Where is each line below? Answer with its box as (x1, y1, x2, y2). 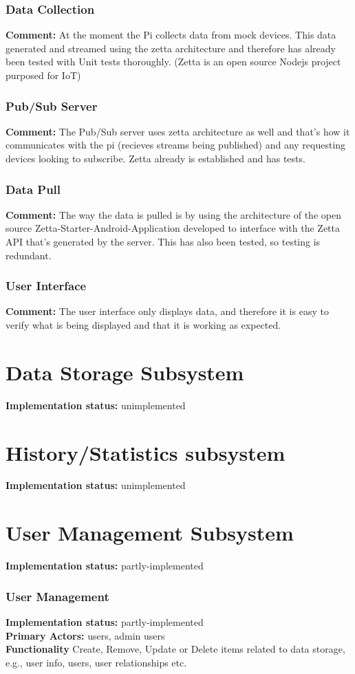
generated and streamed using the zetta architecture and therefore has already (6, 41, 336, 55)
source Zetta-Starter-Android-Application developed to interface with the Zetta (6, 221, 341, 235)
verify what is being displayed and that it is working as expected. (6, 318, 281, 331)
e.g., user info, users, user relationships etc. (6, 655, 187, 669)
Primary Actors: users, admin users (6, 628, 165, 642)
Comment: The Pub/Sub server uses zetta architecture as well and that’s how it (6, 124, 350, 138)
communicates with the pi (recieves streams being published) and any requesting (6, 138, 346, 152)
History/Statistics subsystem (6, 438, 286, 466)
